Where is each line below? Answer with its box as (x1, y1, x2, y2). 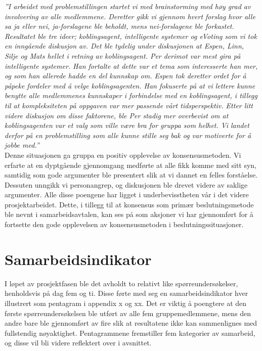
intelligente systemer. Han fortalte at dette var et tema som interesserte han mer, (5, 60, 258, 71)
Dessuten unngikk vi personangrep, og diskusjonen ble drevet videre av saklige (5, 179, 248, 190)
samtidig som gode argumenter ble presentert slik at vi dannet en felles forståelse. (5, 169, 258, 180)
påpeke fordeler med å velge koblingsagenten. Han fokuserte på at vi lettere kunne (5, 80, 255, 91)
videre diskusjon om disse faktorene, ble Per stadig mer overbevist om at (5, 110, 229, 120)
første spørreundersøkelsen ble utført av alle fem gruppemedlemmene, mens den (5, 308, 251, 318)
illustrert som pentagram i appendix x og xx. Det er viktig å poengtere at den (5, 297, 247, 308)
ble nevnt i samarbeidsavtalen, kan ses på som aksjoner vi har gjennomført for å (5, 209, 253, 220)
